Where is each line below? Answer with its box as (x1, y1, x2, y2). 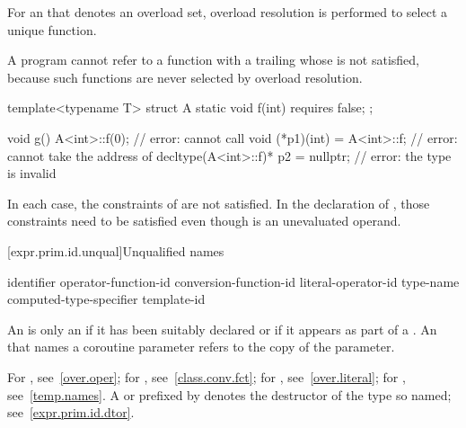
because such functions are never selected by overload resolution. (7, 67, 363, 86)
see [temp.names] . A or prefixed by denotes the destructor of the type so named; (7, 385, 452, 404)
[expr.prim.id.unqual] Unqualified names (7, 241, 224, 260)
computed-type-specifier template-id (7, 290, 206, 308)
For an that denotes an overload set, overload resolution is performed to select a (7, 3, 448, 21)
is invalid (7, 164, 57, 183)
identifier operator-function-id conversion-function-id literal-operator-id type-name (7, 272, 460, 290)
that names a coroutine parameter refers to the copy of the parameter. (7, 337, 395, 356)
